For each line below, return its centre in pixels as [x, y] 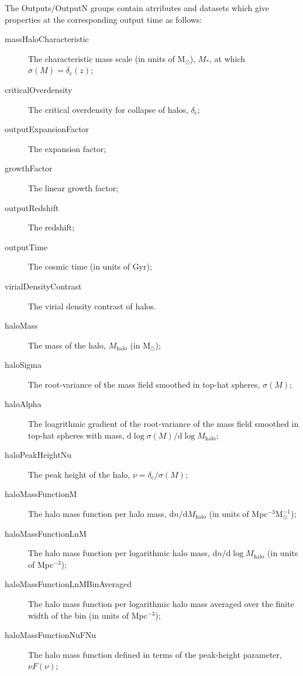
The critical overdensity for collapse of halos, [108, 109]
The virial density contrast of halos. [92, 306]
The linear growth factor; [73, 187]
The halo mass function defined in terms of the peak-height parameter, [155, 654]
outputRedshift [32, 207]
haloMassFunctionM [41, 494]
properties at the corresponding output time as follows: [104, 19]
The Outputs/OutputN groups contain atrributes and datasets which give [137, 8]
